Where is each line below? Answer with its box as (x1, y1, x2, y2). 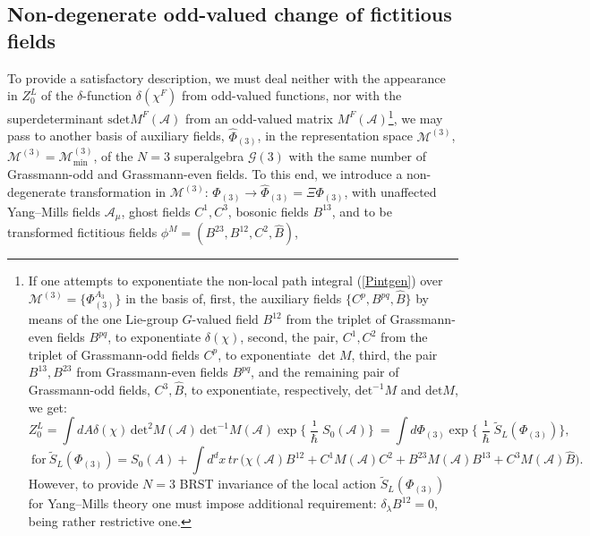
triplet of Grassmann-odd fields (28, 345, 200, 363)
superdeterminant (7, 108, 104, 127)
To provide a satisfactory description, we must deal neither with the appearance (7, 68, 446, 87)
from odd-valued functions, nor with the (182, 86, 402, 105)
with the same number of (288, 146, 426, 165)
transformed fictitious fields (7, 223, 158, 242)
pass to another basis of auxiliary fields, (7, 126, 225, 145)
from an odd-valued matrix (184, 108, 333, 127)
